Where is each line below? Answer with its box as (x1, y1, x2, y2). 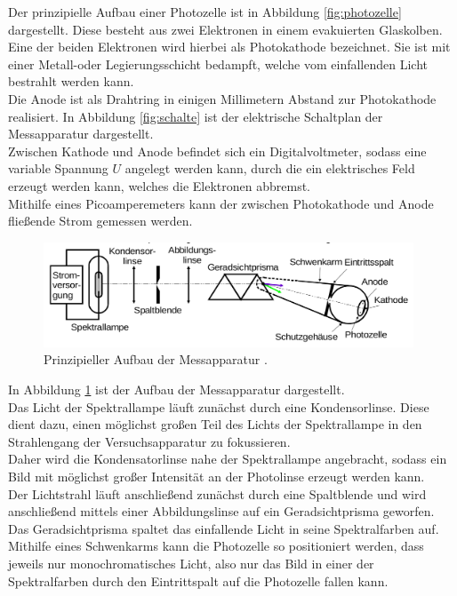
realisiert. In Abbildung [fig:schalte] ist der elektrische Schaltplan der (8, 107, 383, 125)
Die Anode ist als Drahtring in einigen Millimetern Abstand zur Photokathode (8, 89, 437, 107)
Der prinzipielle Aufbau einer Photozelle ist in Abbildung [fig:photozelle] (8, 3, 402, 20)
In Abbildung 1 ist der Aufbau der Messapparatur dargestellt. (8, 379, 345, 398)
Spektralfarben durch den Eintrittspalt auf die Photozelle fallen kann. (8, 571, 389, 590)
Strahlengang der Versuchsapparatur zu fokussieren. (8, 432, 291, 450)
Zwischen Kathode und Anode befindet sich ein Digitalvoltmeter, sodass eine (8, 141, 427, 160)
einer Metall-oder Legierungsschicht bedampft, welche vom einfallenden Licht (8, 54, 428, 73)
